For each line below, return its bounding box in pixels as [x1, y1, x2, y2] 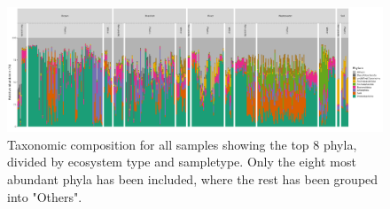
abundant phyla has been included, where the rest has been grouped [7, 169, 378, 188]
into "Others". [7, 187, 82, 205]
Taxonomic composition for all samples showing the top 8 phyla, [7, 135, 357, 153]
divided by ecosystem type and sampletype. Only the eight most [7, 152, 356, 171]
